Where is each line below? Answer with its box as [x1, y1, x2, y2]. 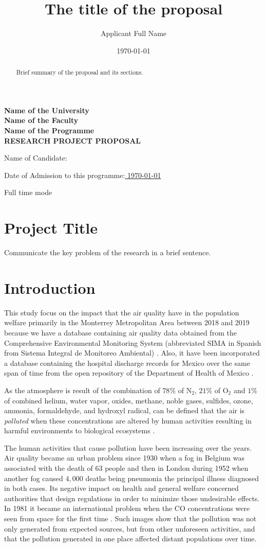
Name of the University [4, 104, 89, 115]
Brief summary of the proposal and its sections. [16, 68, 143, 77]
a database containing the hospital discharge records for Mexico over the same [4, 357, 250, 368]
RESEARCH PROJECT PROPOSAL [4, 135, 141, 146]
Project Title [4, 217, 98, 238]
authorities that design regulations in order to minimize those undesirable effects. [4, 492, 260, 503]
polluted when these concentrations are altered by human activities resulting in [4, 415, 252, 426]
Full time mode [4, 187, 52, 198]
